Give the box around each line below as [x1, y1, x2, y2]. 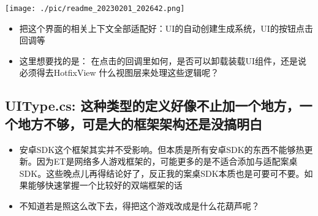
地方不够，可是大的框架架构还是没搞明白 [17, 114, 262, 133]
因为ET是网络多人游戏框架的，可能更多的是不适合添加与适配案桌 [36, 155, 298, 168]
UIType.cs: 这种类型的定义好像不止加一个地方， [5, 96, 300, 115]
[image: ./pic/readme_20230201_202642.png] [5, 4, 185, 13]
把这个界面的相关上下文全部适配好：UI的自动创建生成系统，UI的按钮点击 [19, 21, 313, 34]
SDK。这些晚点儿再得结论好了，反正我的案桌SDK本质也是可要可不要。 [19, 166, 305, 179]
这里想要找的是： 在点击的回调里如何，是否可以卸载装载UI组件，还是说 [19, 54, 307, 67]
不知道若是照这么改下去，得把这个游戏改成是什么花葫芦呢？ [19, 199, 260, 212]
